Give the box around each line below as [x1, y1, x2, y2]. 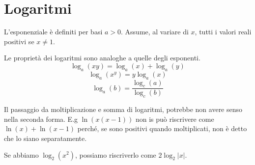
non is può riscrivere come [135, 113, 214, 124]
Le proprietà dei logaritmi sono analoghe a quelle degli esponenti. [4, 53, 200, 63]
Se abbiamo [4, 149, 39, 160]
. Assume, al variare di [121, 27, 189, 37]
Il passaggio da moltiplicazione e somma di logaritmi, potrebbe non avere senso [4, 104, 243, 114]
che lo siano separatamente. [4, 133, 87, 143]
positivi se [4, 36, 34, 46]
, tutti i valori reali [195, 27, 252, 37]
